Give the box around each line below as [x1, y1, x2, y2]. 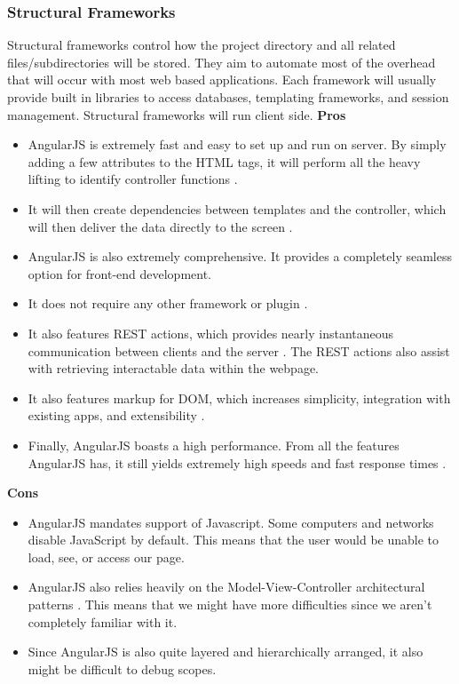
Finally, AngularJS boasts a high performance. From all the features [28, 435, 400, 454]
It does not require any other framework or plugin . [28, 294, 308, 313]
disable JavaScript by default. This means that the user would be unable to [28, 530, 439, 549]
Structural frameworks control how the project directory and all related [7, 36, 396, 54]
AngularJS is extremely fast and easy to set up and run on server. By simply [28, 135, 447, 154]
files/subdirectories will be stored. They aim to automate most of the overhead [7, 52, 436, 71]
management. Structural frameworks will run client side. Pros [7, 105, 346, 123]
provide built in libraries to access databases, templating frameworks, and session [7, 88, 449, 106]
